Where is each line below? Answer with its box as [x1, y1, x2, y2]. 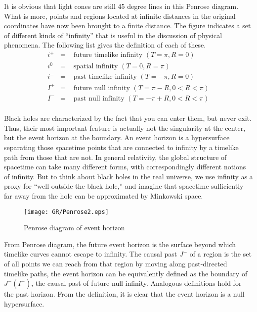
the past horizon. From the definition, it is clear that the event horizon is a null [4, 289, 245, 299]
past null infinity [73, 95, 125, 102]
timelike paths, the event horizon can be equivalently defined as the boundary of [4, 268, 248, 278]
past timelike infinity [73, 73, 137, 81]
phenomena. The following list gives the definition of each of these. [4, 40, 206, 50]
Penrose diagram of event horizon [24, 222, 125, 233]
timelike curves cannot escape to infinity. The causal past [4, 249, 177, 259]
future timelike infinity [73, 52, 143, 59]
